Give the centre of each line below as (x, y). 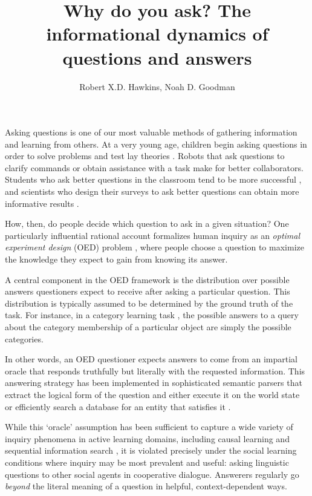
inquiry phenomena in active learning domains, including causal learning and (147, 438)
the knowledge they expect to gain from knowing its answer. (116, 259)
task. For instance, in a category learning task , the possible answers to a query (152, 315)
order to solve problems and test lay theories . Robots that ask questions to (145, 156)
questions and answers (157, 57)
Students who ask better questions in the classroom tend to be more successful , (153, 179)
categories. (24, 338)
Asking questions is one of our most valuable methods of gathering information (151, 132)
